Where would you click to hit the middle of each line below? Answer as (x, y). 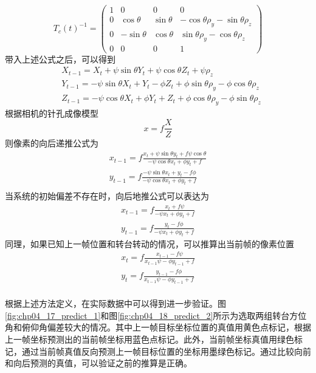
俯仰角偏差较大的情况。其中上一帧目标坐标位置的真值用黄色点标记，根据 (166, 327)
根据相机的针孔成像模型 (52, 113)
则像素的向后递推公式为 (52, 142)
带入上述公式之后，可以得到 (60, 59)
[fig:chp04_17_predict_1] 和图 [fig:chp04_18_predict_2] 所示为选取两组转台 (147, 315)
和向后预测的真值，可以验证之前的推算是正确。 (98, 363)
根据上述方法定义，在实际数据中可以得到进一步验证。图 (115, 303)
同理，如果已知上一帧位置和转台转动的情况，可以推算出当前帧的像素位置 (149, 243)
